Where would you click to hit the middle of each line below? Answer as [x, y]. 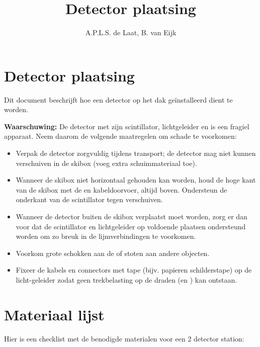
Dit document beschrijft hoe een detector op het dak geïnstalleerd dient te [118, 99]
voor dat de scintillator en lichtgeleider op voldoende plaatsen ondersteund [131, 226]
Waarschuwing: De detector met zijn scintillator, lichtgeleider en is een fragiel [127, 126]
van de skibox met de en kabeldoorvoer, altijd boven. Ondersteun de [121, 189]
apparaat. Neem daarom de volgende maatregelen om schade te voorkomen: [120, 136]
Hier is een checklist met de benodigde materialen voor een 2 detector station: [124, 338]
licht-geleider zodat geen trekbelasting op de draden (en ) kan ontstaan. [126, 279]
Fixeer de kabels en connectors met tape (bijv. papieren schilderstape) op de [134, 270]
